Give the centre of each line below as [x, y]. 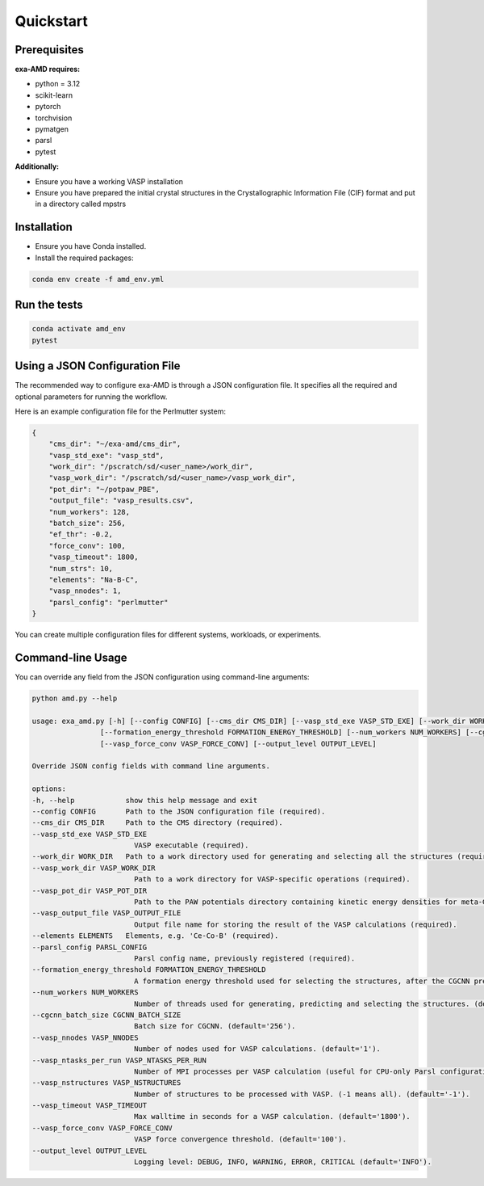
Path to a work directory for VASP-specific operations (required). [272, 879]
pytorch [48, 107]
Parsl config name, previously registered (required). [244, 959]
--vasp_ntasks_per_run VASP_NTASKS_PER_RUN [119, 1060]
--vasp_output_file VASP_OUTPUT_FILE [106, 913]
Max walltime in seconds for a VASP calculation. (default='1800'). [272, 1117]
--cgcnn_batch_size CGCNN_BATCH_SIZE [106, 1015]
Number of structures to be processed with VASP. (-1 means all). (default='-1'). [302, 1094]
